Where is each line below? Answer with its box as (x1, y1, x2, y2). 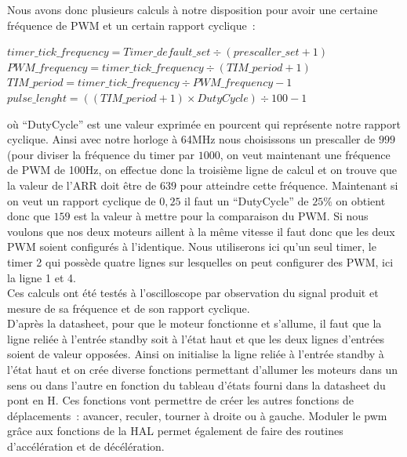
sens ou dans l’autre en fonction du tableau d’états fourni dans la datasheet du (7, 376, 386, 393)
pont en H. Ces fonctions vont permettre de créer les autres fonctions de (7, 392, 354, 408)
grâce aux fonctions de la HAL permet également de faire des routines (7, 423, 343, 439)
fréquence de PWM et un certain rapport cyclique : (7, 16, 256, 33)
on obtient (336, 192, 386, 209)
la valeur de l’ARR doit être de (7, 176, 157, 193)
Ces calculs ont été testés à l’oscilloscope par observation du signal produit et (7, 285, 379, 301)
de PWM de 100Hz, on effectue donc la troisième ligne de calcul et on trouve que (7, 161, 397, 178)
